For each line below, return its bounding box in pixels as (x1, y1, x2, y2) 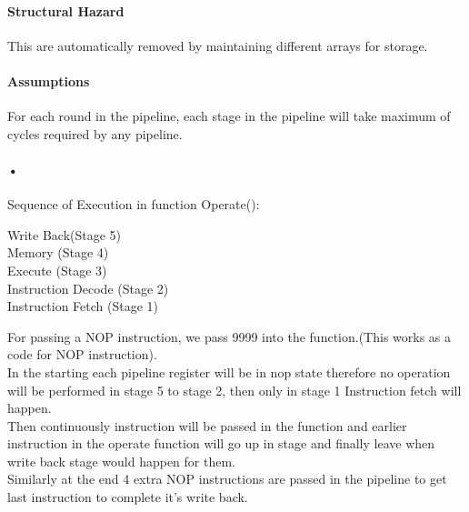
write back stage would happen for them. (7, 451, 235, 470)
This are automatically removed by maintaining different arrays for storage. (7, 35, 428, 55)
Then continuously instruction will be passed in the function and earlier (7, 416, 407, 435)
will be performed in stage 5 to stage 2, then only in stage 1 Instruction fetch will (7, 380, 462, 399)
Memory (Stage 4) (7, 243, 109, 262)
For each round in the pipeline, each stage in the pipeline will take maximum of (7, 106, 451, 125)
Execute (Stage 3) (7, 260, 107, 279)
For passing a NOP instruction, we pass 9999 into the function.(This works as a (7, 326, 452, 346)
